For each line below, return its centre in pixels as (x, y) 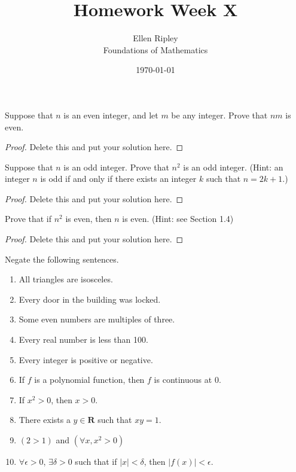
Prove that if (28, 219)
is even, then (89, 219)
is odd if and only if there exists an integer (118, 179)
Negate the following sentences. (62, 259)
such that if (96, 461)
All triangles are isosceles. (66, 279)
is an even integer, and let (111, 115)
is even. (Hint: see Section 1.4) (178, 219)
